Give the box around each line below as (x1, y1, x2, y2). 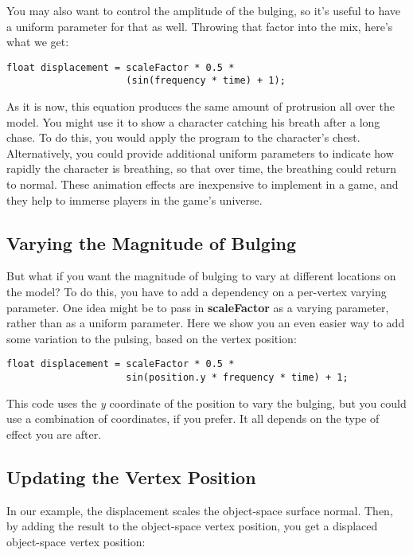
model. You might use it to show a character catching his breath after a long (6, 113, 380, 130)
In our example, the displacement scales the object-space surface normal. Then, (6, 502, 393, 518)
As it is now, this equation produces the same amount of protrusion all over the (6, 98, 395, 115)
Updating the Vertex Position (6, 464, 256, 489)
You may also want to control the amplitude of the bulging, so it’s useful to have (6, 2, 401, 18)
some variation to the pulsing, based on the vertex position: (6, 330, 297, 346)
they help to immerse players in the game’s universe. (6, 191, 263, 208)
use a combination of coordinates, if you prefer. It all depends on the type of (6, 410, 380, 427)
